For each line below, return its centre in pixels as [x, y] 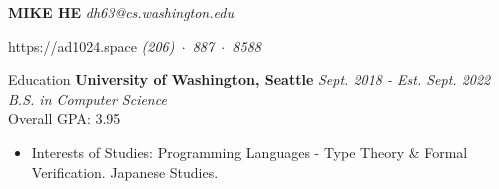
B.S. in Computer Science [87, 98]
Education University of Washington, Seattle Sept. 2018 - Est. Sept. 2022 [249, 79]
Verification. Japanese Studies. [125, 171]
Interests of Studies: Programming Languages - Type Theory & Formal [249, 151]
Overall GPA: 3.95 [64, 118]
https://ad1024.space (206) [91, 45]
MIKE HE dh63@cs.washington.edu [121, 12]
